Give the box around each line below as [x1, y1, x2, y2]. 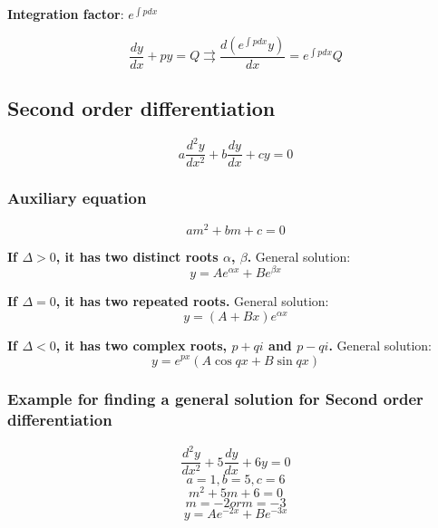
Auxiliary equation [7, 187, 147, 209]
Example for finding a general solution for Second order [7, 388, 423, 410]
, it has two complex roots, [55, 335, 228, 354]
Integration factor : [7, 5, 124, 23]
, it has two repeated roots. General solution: [55, 292, 329, 311]
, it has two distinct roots [55, 246, 219, 265]
